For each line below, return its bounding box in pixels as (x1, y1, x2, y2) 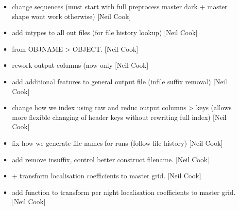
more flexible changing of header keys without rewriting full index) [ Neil (12, 112, 227, 122)
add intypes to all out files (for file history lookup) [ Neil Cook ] (12, 27, 198, 38)
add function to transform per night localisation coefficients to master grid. (12, 187, 236, 197)
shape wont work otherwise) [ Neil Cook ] (12, 11, 131, 21)
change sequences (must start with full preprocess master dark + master (12, 1, 228, 11)
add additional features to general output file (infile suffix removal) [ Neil (12, 76, 227, 86)
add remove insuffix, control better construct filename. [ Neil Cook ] (12, 154, 209, 164)
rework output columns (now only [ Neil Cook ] (12, 60, 149, 70)
